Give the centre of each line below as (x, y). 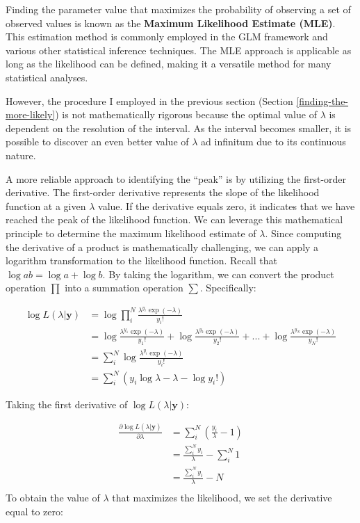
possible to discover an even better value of (97, 142)
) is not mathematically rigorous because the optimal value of (186, 114)
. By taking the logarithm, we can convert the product (218, 274)
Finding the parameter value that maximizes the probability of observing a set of (178, 9)
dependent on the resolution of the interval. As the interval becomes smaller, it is (179, 128)
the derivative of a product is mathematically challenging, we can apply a (162, 247)
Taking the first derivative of (67, 404)
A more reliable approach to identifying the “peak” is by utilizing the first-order (176, 178)
